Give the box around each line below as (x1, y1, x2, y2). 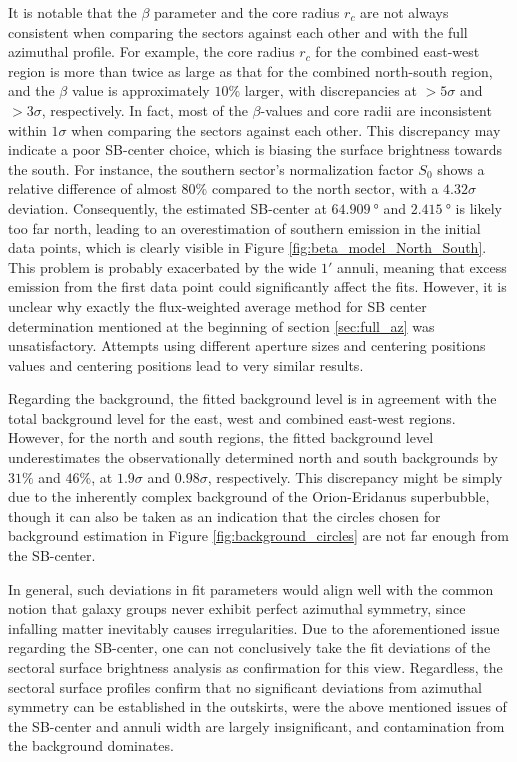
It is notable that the (8, 2, 137, 22)
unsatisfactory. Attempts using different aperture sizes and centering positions (8, 335, 486, 356)
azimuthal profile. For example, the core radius (8, 41, 295, 62)
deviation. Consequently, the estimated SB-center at (8, 197, 327, 218)
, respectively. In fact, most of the (41, 99, 248, 120)
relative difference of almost (8, 178, 177, 199)
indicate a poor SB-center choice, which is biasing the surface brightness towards (8, 139, 502, 160)
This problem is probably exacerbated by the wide (8, 256, 317, 277)
